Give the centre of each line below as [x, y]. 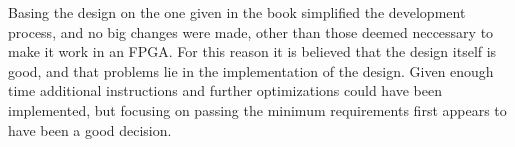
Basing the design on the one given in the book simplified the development [237, 12]
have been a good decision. [90, 129]
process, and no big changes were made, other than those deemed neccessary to [251, 31]
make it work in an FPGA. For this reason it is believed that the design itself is [252, 51]
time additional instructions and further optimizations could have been [225, 90]
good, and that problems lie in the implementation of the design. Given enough [251, 70]
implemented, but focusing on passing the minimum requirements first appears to [257, 109]
